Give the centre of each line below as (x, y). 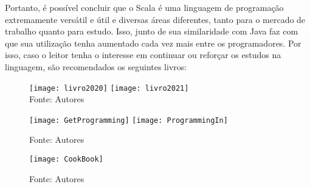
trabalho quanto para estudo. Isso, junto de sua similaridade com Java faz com (152, 31)
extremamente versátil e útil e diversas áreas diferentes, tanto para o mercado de (155, 19)
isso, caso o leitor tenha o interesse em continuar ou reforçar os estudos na (143, 55)
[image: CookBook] (66, 159)
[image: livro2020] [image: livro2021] (109, 88)
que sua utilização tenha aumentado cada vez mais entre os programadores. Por (153, 43)
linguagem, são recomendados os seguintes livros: (96, 66)
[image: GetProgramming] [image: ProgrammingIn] (129, 120)
